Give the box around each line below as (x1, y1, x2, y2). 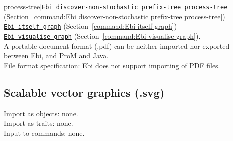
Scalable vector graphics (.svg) (4, 84, 165, 100)
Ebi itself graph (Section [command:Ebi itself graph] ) (4, 21, 177, 31)
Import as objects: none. (4, 108, 78, 118)
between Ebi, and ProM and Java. (4, 50, 109, 61)
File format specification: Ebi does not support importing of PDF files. (4, 60, 220, 70)
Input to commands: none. (4, 127, 85, 138)
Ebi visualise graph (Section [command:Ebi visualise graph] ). (4, 30, 201, 41)
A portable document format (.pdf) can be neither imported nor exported (4, 40, 230, 51)
